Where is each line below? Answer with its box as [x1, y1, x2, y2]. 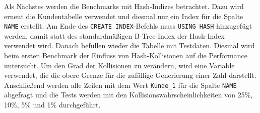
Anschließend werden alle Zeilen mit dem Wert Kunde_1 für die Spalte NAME [4, 79, 237, 90]
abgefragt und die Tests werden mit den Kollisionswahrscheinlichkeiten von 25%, [4, 89, 253, 100]
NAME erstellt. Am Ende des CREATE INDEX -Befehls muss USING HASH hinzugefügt [4, 21, 252, 31]
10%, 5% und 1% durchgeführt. [4, 99, 101, 110]
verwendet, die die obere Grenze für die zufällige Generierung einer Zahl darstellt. [4, 70, 256, 80]
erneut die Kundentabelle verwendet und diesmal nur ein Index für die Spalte [4, 11, 243, 21]
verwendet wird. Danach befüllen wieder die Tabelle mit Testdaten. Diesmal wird [4, 40, 255, 51]
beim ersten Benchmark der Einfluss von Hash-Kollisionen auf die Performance [4, 50, 247, 61]
